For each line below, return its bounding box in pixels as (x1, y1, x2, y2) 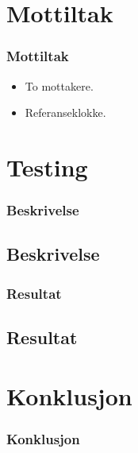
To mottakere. (25, 77, 94, 94)
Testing (6, 150, 88, 183)
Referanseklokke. (25, 104, 106, 121)
